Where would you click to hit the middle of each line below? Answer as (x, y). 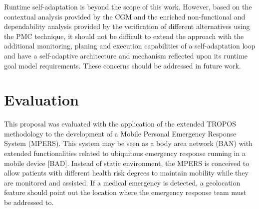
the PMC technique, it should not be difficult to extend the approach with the (124, 36)
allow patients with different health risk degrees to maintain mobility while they (126, 173)
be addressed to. (29, 202)
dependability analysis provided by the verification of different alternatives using (127, 26)
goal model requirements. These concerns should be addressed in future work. (123, 65)
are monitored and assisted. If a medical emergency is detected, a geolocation (122, 182)
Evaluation (41, 100)
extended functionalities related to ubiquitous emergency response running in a (125, 153)
